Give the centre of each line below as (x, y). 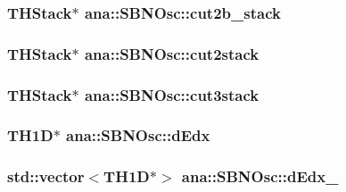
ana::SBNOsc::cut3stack (172, 94)
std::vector (46, 176)
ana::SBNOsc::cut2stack (172, 53)
